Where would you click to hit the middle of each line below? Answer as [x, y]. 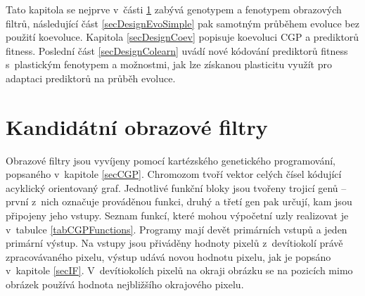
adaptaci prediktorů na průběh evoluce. [91, 78]
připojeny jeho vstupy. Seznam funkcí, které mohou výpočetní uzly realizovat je [177, 215]
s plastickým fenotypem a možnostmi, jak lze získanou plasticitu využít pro [169, 64]
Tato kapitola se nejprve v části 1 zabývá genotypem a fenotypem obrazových [174, 9]
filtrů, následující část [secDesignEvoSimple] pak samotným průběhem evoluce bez [182, 23]
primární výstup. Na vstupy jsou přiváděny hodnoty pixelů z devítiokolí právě [174, 243]
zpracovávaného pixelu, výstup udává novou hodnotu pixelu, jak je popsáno [168, 256]
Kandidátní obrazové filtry [137, 126]
